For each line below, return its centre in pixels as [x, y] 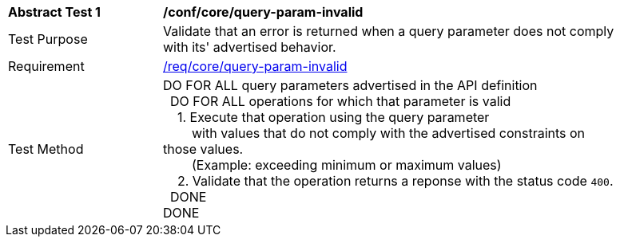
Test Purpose [48, 39]
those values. [203, 149]
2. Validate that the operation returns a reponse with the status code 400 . [395, 181]
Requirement [46, 66]
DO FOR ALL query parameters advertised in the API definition [350, 85]
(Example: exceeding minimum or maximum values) [347, 165]
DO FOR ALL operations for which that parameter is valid [341, 101]
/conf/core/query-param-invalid [263, 12]
